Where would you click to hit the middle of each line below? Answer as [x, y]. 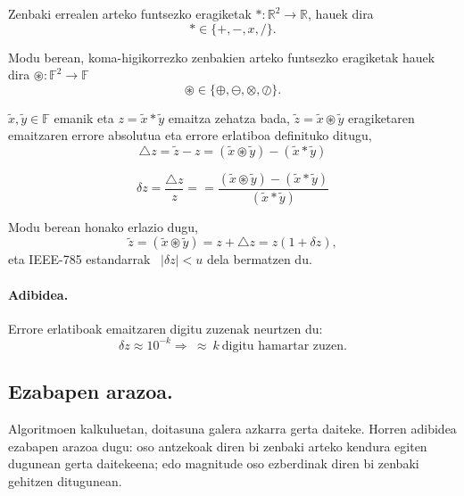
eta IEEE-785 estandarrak [79, 259]
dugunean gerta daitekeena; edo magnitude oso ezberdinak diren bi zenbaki [214, 463]
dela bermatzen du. [259, 259]
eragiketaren [381, 117]
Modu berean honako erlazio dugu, [103, 226]
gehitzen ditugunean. [65, 480]
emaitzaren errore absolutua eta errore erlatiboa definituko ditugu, [190, 135]
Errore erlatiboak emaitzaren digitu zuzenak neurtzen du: [166, 328]
